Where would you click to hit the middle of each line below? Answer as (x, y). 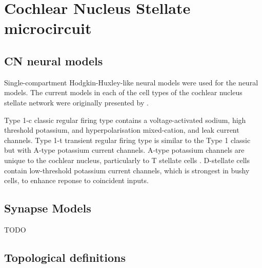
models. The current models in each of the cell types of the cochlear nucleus (123, 92)
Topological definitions (65, 257)
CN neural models (54, 60)
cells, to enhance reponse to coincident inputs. (76, 180)
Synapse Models (48, 208)
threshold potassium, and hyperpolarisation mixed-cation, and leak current (122, 130)
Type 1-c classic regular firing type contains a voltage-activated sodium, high (125, 120)
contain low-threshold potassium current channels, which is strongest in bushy (127, 170)
